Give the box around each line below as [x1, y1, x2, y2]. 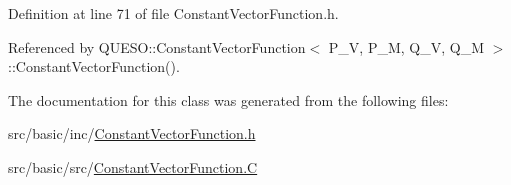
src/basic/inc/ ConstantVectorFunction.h [8, 123, 256, 144]
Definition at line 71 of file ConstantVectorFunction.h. [8, 3, 339, 23]
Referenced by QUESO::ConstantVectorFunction [8, 36, 306, 57]
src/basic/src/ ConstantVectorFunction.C [8, 156, 258, 177]
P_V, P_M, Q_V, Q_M [328, 36, 485, 57]
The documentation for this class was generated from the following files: [8, 89, 449, 110]
